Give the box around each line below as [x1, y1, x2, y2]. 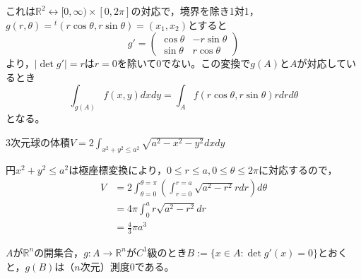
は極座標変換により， [69, 162, 167, 177]
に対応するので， [259, 162, 338, 177]
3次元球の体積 [6, 134, 70, 149]
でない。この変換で [161, 56, 251, 71]
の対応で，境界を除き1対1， [131, 4, 259, 18]
